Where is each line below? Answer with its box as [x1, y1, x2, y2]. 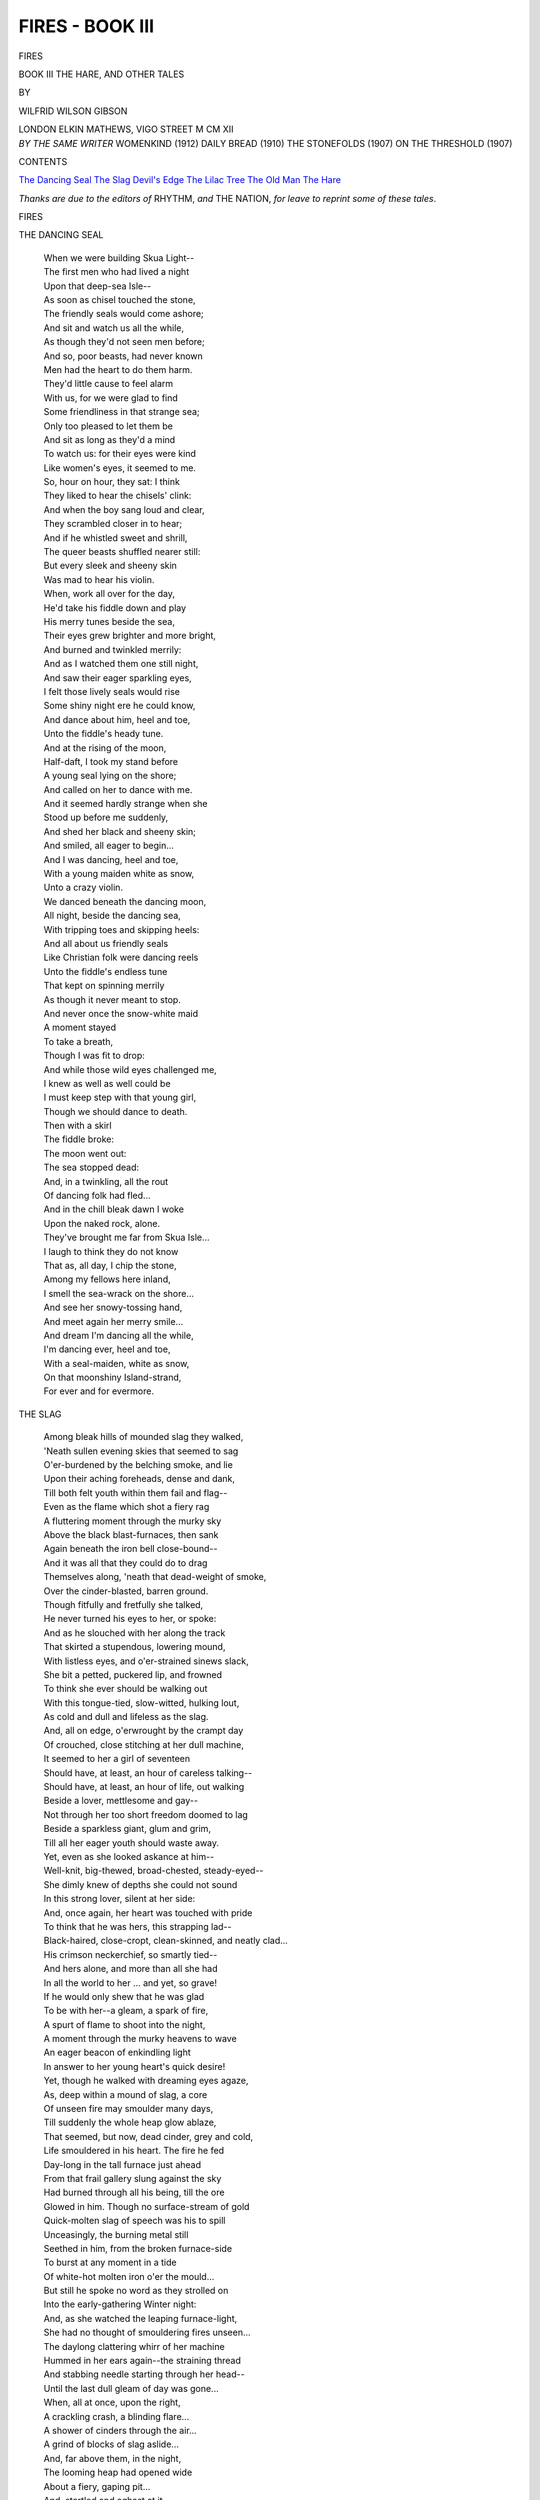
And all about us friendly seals [43, 937, 169, 949]
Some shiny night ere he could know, [43, 700, 196, 712]
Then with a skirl [43, 1120, 112, 1132]
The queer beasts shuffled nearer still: [43, 546, 201, 558]
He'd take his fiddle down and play [43, 601, 187, 614]
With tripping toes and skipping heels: [43, 923, 200, 935]
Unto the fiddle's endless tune [43, 965, 168, 977]
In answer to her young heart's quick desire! [43, 2060, 226, 2072]
